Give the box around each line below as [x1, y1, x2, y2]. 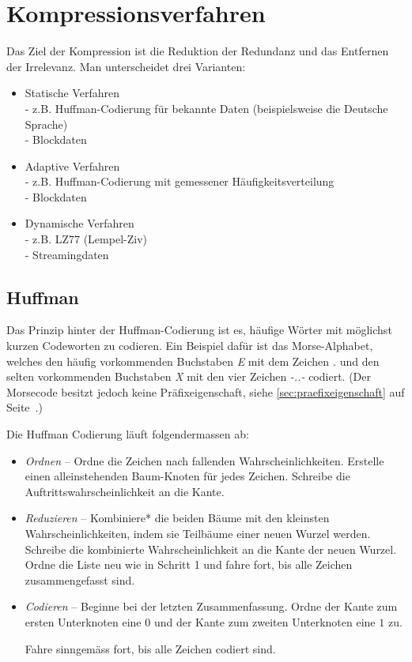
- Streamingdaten [25, 246, 109, 262]
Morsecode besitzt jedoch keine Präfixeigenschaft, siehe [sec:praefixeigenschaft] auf [6, 383, 405, 400]
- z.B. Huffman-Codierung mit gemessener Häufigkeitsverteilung [25, 173, 335, 190]
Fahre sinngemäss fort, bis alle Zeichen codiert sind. [25, 640, 276, 656]
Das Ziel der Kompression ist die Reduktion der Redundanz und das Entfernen [6, 43, 389, 59]
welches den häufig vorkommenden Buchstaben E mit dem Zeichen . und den [6, 352, 380, 369]
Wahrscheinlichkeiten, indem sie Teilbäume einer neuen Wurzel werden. [25, 525, 371, 541]
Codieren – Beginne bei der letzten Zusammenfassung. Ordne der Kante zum [25, 598, 398, 615]
